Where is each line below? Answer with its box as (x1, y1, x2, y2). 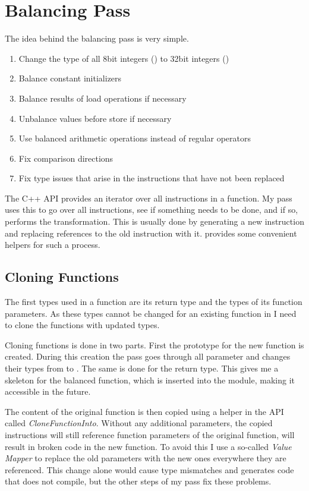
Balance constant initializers (18, 72, 122, 84)
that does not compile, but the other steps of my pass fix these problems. (5, 475, 272, 487)
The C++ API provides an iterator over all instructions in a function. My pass (5, 191, 292, 204)
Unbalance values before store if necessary (18, 112, 172, 124)
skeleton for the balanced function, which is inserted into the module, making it (5, 373, 295, 386)
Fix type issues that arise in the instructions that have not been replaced (18, 172, 285, 184)
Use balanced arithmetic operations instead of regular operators (18, 132, 251, 144)
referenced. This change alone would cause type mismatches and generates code (5, 463, 294, 476)
